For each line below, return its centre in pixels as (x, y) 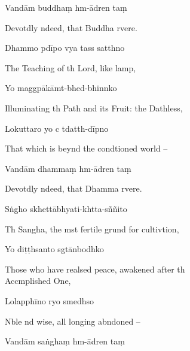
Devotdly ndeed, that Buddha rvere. (71, 27)
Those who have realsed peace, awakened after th (95, 269)
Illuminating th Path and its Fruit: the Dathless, (94, 108)
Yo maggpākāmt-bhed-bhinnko (61, 88)
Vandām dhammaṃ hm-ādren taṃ (68, 168)
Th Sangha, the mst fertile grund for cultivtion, (92, 229)
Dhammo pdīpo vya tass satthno (65, 48)
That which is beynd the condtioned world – (86, 148)
